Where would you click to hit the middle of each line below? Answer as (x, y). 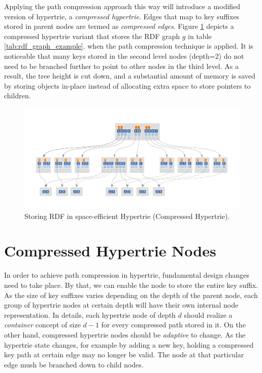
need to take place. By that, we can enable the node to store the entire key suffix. (131, 285)
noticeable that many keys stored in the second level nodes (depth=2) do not (124, 55)
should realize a (208, 314)
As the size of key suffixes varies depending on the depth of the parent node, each (131, 295)
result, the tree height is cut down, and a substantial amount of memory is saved (130, 76)
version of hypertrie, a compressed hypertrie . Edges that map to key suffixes (122, 16)
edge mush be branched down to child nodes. (74, 364)
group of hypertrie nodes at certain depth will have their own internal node (121, 305)
